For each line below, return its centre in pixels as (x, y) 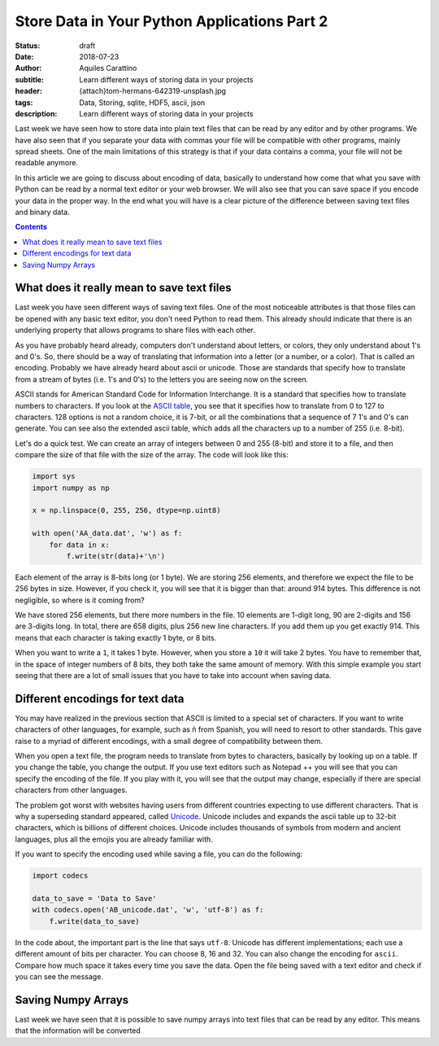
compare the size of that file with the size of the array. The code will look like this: (152, 455)
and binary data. (43, 212)
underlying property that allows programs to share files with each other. (135, 330)
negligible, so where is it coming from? (80, 600)
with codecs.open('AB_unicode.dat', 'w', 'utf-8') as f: (148, 910)
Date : (24, 56)
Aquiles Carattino (108, 68)
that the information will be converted (78, 1031)
